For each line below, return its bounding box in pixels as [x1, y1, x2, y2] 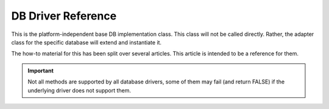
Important [27, 67, 54, 74]
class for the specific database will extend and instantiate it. [11, 38, 161, 46]
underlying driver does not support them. [27, 86, 131, 94]
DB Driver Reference [11, 9, 117, 23]
